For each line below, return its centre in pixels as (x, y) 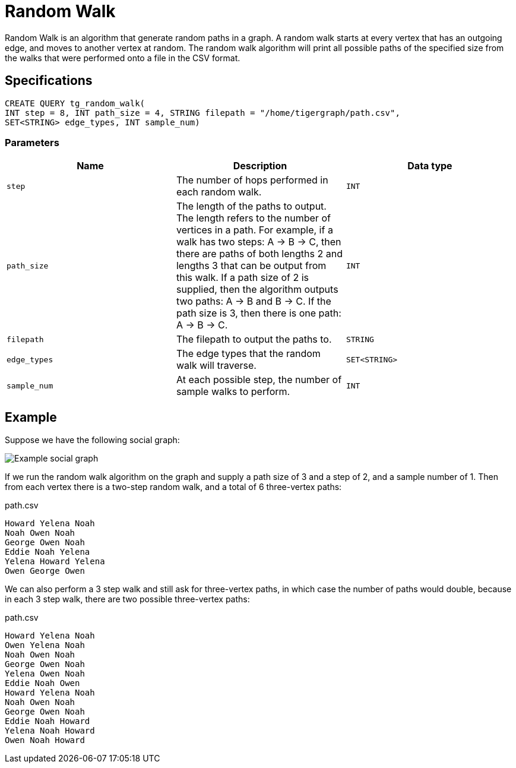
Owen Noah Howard (45, 740)
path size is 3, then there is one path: (259, 313)
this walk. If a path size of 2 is (243, 278)
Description (260, 166)
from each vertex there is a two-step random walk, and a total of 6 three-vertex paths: (173, 487)
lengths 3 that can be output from (251, 266)
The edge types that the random (248, 354)
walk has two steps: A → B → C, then (259, 242)
